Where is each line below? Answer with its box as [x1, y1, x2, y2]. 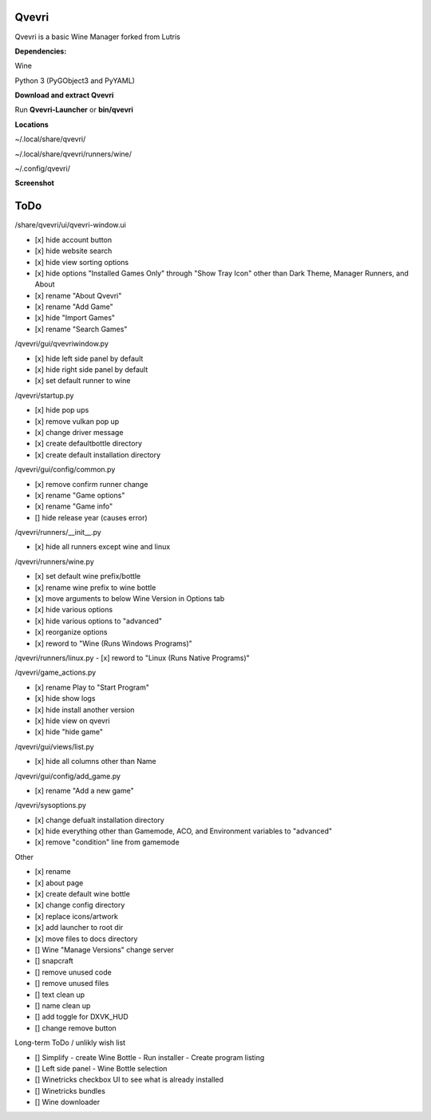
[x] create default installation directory [34, 449, 161, 459]
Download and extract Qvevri [14, 90, 114, 100]
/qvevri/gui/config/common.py [14, 465, 116, 474]
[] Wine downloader [34, 1098, 100, 1107]
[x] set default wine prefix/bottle [34, 572, 141, 581]
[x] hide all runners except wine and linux [34, 542, 171, 552]
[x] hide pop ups [34, 406, 89, 415]
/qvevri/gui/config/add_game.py [14, 771, 121, 781]
